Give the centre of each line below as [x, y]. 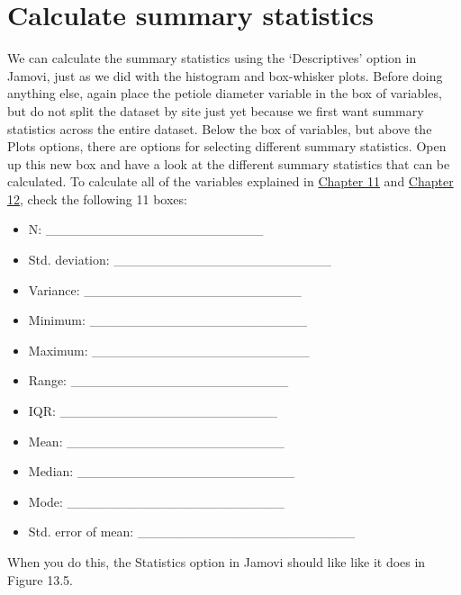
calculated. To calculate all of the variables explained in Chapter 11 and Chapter [230, 181]
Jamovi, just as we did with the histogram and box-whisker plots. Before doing [225, 75]
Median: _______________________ [162, 471]
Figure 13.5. [40, 579]
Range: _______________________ [158, 380]
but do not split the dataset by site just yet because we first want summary [216, 110]
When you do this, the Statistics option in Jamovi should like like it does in [217, 562]
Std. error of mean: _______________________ [192, 532]
